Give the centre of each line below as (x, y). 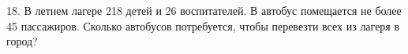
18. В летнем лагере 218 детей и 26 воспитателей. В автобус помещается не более (204, 10)
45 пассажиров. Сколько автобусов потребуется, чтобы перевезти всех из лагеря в (203, 25)
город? (22, 41)
